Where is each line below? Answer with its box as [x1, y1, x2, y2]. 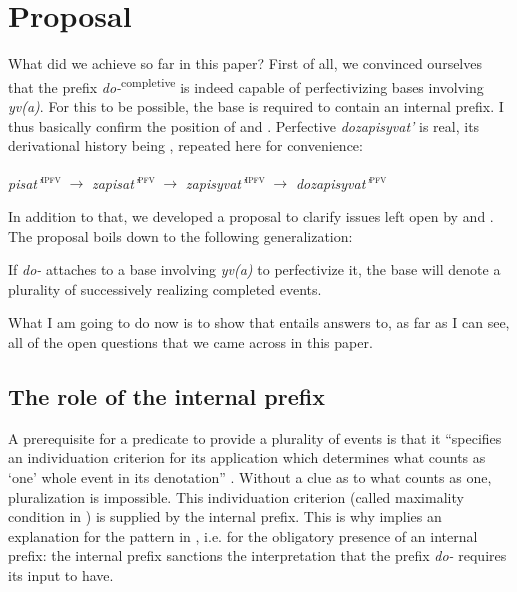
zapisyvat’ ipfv [185, 169, 265, 193]
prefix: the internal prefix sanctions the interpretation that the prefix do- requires [8, 545, 507, 566]
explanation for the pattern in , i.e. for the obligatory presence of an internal [8, 525, 478, 546]
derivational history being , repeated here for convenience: [8, 135, 363, 156]
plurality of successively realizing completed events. [8, 278, 322, 299]
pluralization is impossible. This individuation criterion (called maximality [8, 486, 464, 507]
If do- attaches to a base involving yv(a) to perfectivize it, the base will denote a [8, 259, 501, 280]
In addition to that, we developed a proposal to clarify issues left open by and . [8, 206, 494, 226]
